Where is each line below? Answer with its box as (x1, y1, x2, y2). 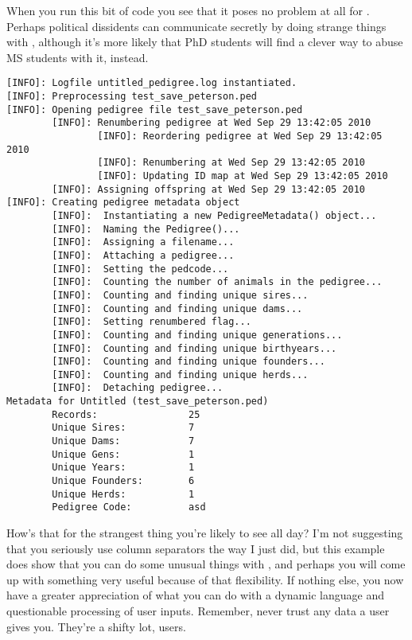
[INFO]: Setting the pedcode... (52, 263, 229, 275)
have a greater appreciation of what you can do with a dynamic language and (6, 587, 384, 603)
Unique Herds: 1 (52, 488, 195, 500)
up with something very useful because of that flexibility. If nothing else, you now (6, 571, 404, 587)
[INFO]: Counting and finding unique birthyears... (52, 342, 337, 354)
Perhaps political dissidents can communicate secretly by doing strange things (6, 18, 387, 34)
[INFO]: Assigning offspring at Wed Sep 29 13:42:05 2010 (52, 183, 366, 195)
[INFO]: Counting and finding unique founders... (52, 356, 325, 368)
